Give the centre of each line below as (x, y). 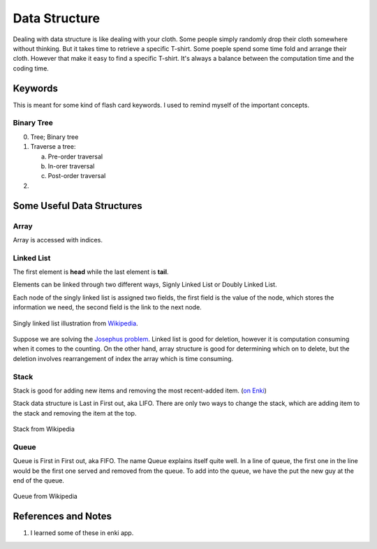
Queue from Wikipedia (45, 497)
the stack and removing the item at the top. (75, 413)
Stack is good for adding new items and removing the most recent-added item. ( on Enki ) (140, 390)
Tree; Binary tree (54, 137)
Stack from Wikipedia (44, 429)
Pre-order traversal (75, 156)
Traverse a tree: (53, 147)
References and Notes (62, 517)
